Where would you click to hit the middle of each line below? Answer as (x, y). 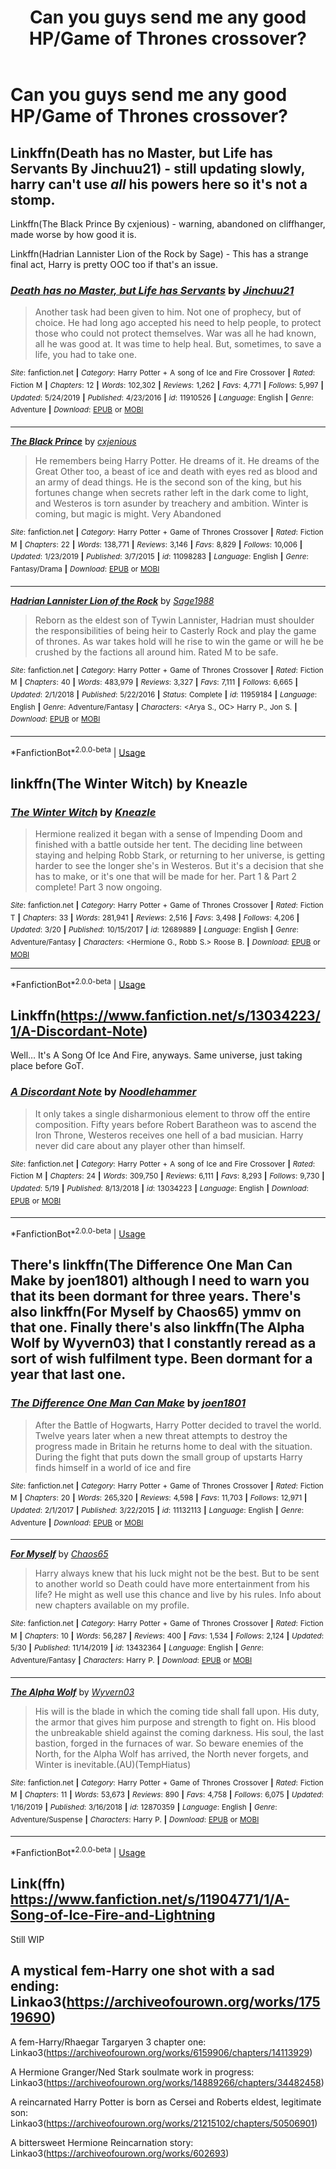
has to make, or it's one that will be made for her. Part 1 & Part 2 (165, 877)
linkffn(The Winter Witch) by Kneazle (129, 783)
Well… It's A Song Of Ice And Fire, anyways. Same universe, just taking (156, 1055)
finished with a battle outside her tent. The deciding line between (168, 845)
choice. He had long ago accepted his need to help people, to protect (178, 323)
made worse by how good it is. (73, 234)
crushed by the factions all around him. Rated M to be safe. (156, 652)
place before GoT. (47, 1066)
